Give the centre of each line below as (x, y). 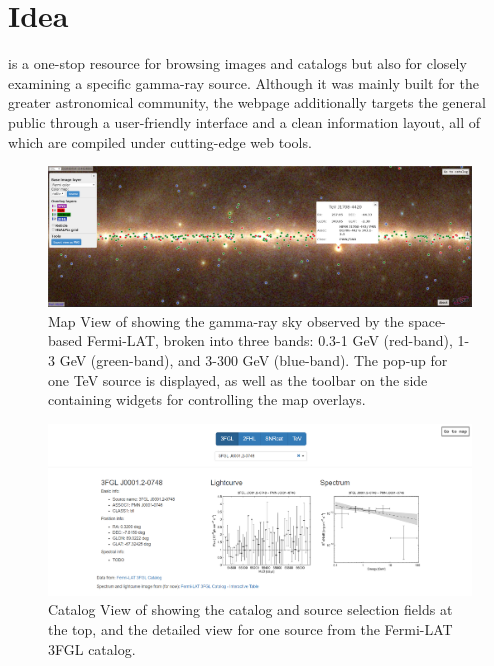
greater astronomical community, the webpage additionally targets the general (247, 102)
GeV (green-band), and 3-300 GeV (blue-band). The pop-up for (253, 360)
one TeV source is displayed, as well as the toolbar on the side (238, 379)
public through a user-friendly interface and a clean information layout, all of (244, 121)
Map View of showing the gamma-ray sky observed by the (226, 320)
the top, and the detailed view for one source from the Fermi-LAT (250, 629)
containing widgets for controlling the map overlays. (207, 399)
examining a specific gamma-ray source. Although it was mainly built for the (243, 82)
